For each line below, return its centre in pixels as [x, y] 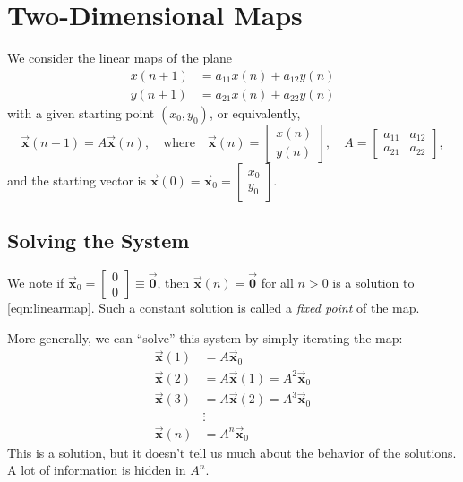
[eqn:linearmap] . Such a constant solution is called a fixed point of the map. [214, 307]
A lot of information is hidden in [97, 470]
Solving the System [99, 241]
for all [277, 282]
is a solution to [373, 282]
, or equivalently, [255, 112]
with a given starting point [81, 112]
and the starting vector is [77, 180]
